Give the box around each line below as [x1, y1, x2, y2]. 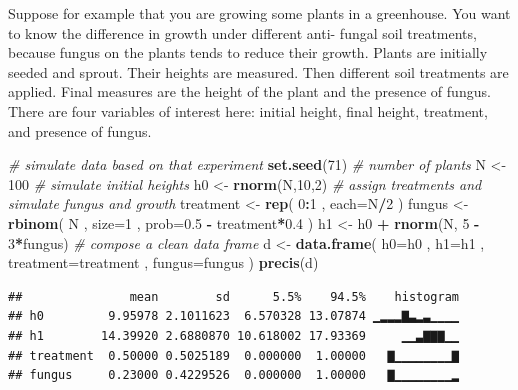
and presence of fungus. [8, 120, 152, 141]
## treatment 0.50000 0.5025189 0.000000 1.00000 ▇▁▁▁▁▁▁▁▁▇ [8, 348, 460, 363]
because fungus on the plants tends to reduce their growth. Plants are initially [8, 42, 488, 63]
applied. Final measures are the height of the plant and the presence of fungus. [8, 81, 491, 102]
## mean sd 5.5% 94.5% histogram [8, 289, 460, 304]
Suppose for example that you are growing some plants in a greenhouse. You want [8, 3, 511, 23]
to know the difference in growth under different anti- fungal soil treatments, [8, 22, 477, 43]
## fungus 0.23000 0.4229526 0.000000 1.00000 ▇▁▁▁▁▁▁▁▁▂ [8, 368, 460, 383]
